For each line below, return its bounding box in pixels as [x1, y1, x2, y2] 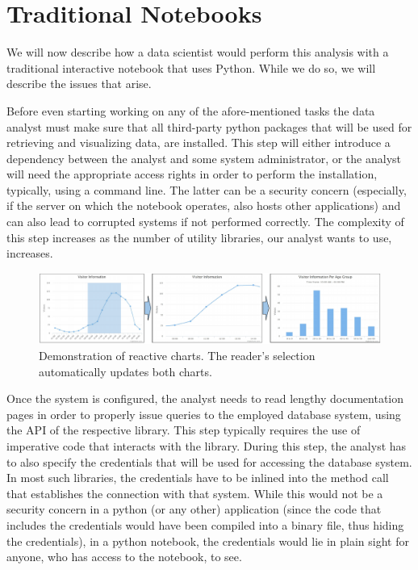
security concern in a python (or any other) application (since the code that [6, 501, 382, 518]
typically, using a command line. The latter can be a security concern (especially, [6, 181, 407, 198]
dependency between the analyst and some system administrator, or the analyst [6, 149, 402, 166]
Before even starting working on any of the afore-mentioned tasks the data [6, 102, 375, 119]
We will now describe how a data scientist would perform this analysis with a [6, 44, 389, 61]
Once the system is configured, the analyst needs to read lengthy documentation [6, 390, 403, 407]
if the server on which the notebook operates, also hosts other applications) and [6, 197, 401, 214]
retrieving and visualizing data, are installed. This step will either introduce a [6, 134, 391, 151]
